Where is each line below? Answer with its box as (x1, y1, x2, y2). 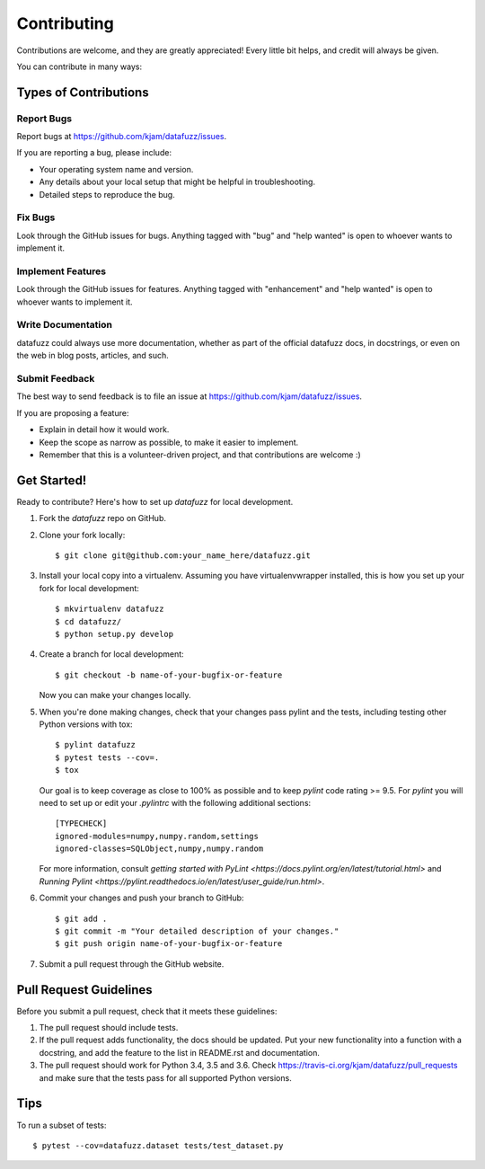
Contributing (16, 13, 114, 33)
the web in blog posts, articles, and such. (16, 350, 170, 361)
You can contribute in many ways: (16, 61, 143, 72)
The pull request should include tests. (39, 1023, 179, 1033)
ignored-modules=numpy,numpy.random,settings (55, 831, 260, 841)
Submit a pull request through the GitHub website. (39, 958, 225, 970)
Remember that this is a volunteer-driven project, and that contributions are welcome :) (39, 449, 361, 460)
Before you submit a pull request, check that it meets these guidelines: (16, 1005, 278, 1016)
